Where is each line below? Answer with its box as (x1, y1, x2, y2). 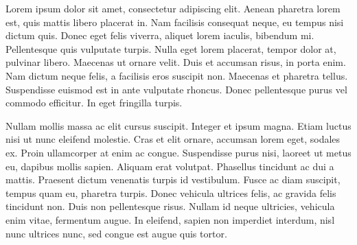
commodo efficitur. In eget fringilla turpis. (5, 95, 183, 110)
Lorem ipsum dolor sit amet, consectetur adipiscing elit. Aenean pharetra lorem (5, 1, 341, 15)
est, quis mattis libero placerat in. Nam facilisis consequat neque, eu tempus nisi (5, 14, 344, 29)
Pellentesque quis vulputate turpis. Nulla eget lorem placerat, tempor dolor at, (5, 41, 336, 56)
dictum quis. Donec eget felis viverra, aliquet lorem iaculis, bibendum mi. (5, 28, 314, 43)
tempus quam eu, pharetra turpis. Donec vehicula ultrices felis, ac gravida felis (5, 185, 336, 200)
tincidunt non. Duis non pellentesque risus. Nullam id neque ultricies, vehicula (5, 199, 335, 213)
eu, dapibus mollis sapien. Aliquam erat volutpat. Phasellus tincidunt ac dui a (5, 159, 334, 173)
